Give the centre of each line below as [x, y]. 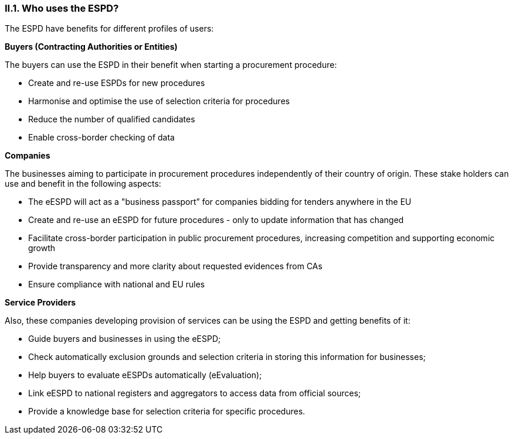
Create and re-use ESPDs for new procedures [117, 83]
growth [42, 248]
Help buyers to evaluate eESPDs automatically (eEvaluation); [145, 375]
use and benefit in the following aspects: [83, 184]
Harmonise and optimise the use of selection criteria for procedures [159, 101]
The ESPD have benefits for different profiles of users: [109, 29]
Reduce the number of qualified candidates [112, 119]
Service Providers [40, 303]
